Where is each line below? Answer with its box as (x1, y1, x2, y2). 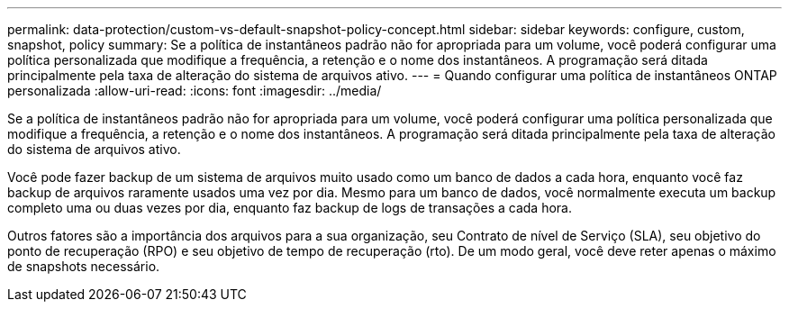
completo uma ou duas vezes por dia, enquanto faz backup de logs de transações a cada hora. (7, 200, 572, 215)
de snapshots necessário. (7, 259, 160, 274)
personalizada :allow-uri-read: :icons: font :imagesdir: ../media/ (7, 83, 382, 98)
